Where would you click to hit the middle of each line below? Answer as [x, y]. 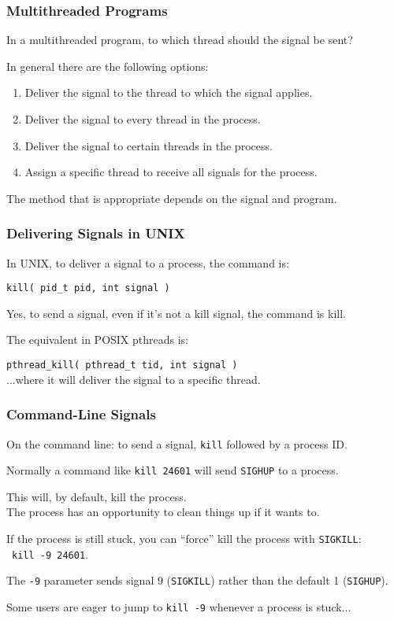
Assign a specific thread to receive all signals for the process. [171, 172]
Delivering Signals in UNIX [96, 233]
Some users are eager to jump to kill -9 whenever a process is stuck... [179, 606]
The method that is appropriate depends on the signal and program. [172, 198]
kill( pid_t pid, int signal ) [88, 288]
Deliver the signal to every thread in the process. [143, 119]
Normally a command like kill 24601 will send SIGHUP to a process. [173, 470]
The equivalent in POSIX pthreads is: [98, 340]
